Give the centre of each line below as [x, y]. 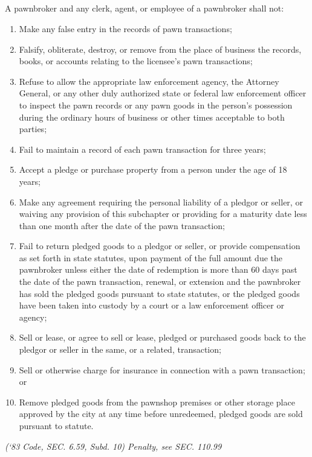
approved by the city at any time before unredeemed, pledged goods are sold [161, 414]
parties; [33, 129]
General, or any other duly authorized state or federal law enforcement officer [163, 93]
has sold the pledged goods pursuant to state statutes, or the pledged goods [159, 293]
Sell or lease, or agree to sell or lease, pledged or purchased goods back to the [162, 337]
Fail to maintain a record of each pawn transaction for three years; [142, 149]
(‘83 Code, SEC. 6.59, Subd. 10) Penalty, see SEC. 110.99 [113, 446]
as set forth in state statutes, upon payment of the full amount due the [151, 257]
